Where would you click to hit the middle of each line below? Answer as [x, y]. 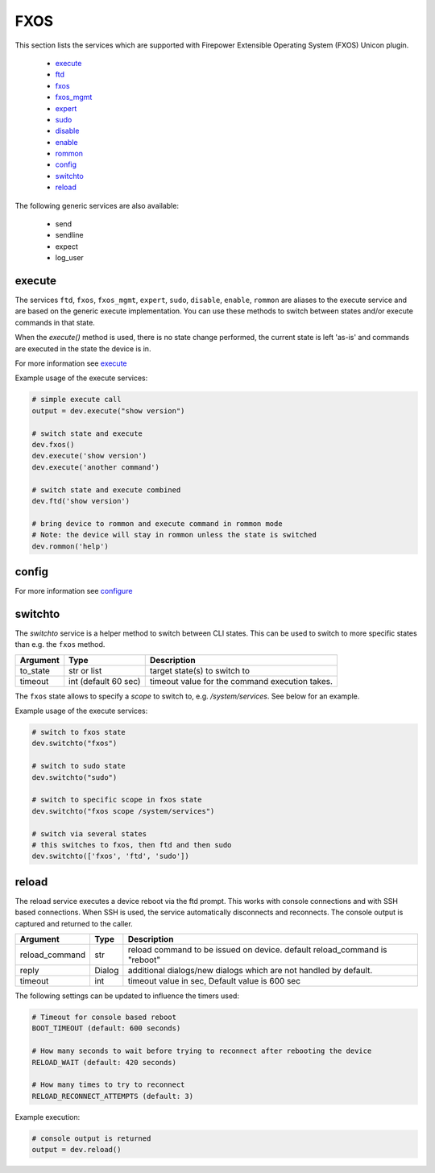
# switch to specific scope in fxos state [117, 800]
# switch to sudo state [79, 766]
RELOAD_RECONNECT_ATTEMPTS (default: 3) [112, 1096]
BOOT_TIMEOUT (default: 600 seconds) [106, 1028]
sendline [69, 235]
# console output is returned [91, 1138]
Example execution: [48, 1117]
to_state [35, 670]
